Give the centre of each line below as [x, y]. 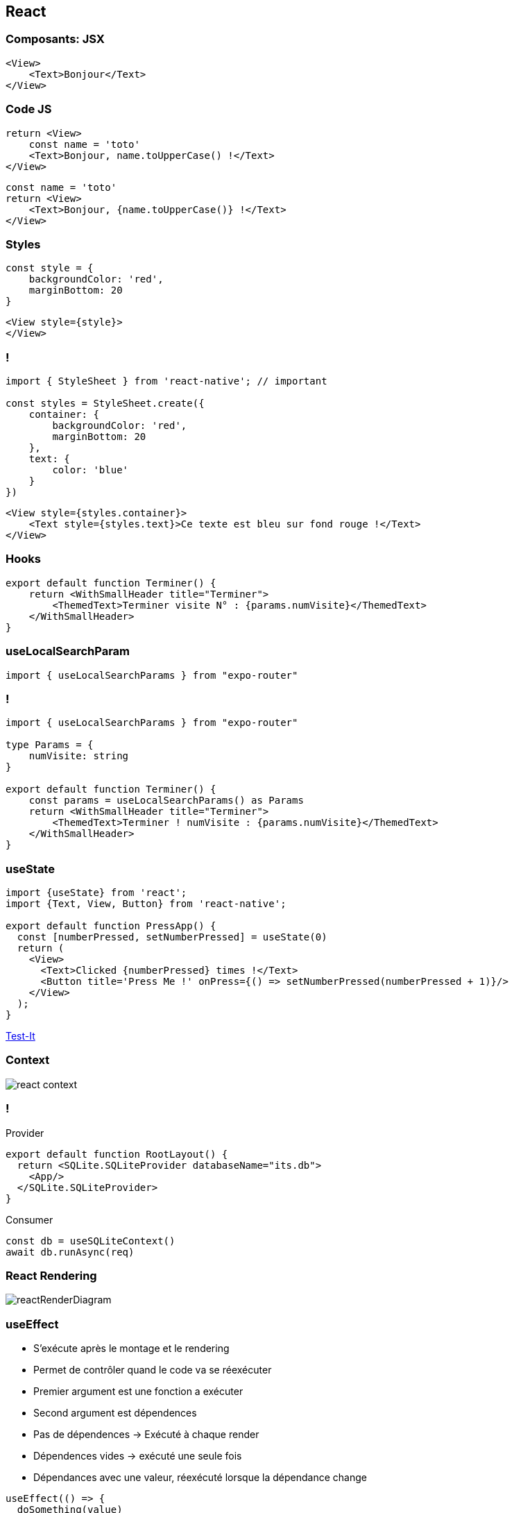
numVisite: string [79, 756]
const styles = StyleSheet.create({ [105, 404]
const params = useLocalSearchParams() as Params [166, 801]
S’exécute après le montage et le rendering [131, 1349]
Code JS [29, 109]
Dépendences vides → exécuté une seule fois [138, 1456]
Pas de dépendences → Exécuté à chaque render [146, 1435]
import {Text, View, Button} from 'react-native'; [146, 904]
